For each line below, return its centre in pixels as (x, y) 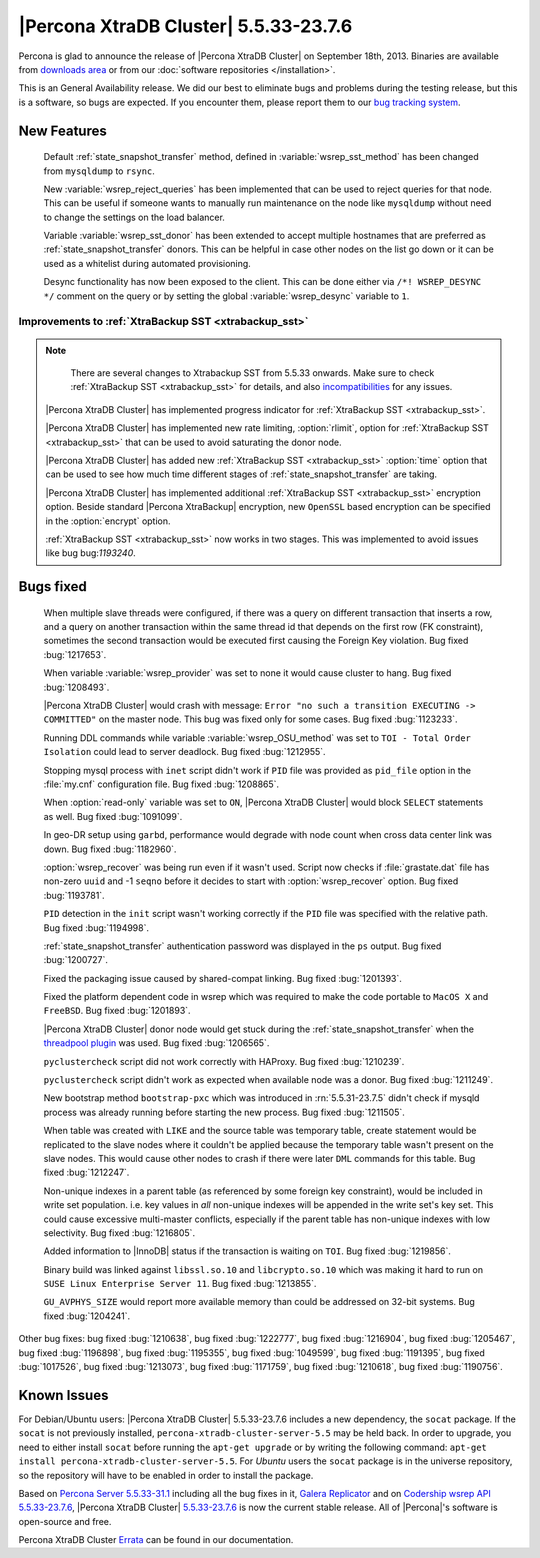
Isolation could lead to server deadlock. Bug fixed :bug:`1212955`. (184, 752)
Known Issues (63, 1395)
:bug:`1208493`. (76, 687)
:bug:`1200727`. (76, 960)
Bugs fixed (52, 586)
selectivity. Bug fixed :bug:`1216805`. (119, 1232)
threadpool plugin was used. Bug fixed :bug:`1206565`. (156, 1043)
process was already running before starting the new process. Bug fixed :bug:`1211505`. (224, 1112)
